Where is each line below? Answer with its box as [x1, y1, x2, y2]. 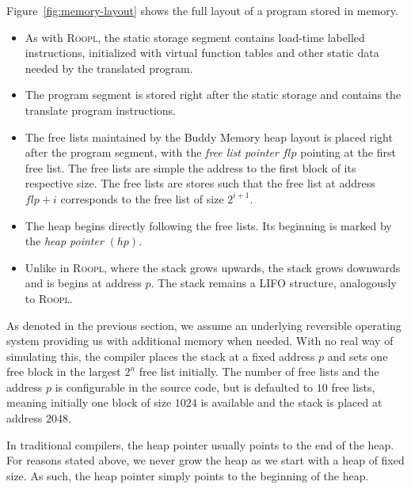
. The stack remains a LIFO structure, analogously [150, 275, 397, 291]
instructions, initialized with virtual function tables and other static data [25, 44, 379, 61]
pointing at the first [300, 144, 396, 161]
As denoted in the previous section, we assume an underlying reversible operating [6, 317, 401, 333]
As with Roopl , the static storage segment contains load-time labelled [25, 28, 365, 45]
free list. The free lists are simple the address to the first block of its [25, 159, 356, 176]
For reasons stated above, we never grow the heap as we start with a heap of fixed [6, 452, 405, 468]
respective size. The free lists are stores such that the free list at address [25, 175, 375, 191]
